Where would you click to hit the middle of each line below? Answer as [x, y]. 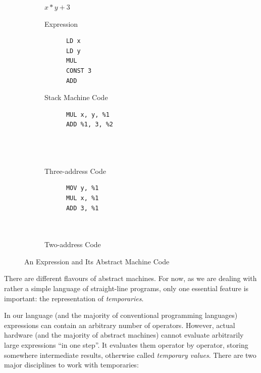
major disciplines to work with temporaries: [71, 365]
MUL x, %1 [82, 198]
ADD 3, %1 [82, 208]
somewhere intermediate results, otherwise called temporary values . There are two [130, 355]
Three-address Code [75, 171]
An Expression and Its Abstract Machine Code [97, 261]
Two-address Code [73, 244]
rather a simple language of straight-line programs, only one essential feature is [126, 288]
